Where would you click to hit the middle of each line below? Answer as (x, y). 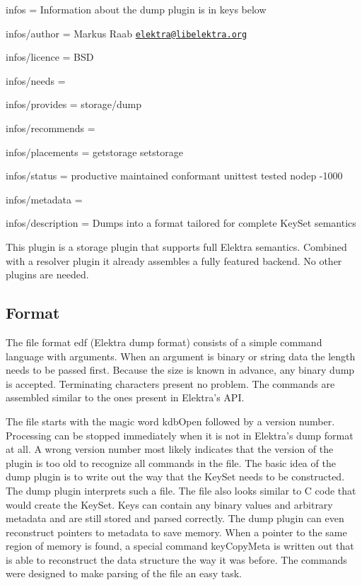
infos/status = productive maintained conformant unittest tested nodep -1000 (174, 176)
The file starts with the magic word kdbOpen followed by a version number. (170, 421)
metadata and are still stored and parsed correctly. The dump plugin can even (175, 518)
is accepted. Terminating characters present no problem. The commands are (170, 383)
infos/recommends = (51, 128)
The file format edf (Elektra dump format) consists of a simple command (164, 342)
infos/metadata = (44, 199)
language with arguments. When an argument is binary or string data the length (181, 356)
